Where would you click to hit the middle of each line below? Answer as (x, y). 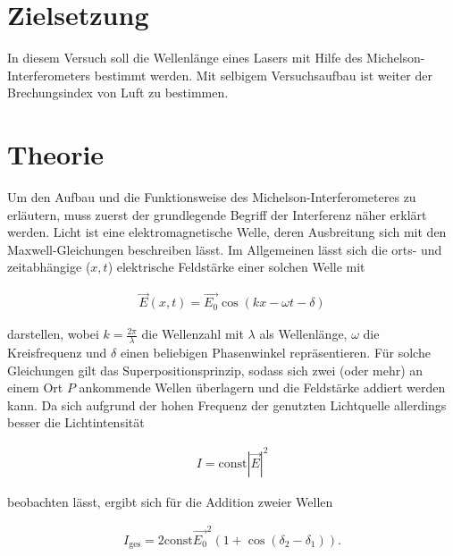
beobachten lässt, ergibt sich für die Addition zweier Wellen (170, 501)
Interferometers (49, 75)
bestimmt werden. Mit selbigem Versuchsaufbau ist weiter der (263, 75)
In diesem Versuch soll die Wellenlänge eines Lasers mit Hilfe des (185, 58)
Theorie (56, 154)
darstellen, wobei (53, 334)
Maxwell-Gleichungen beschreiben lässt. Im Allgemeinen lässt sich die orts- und (225, 249)
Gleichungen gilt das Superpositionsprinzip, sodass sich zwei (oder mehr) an (215, 370)
